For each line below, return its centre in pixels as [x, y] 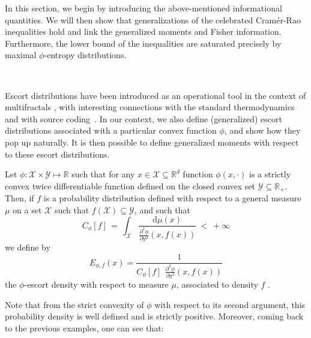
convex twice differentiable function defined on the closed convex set [130, 185]
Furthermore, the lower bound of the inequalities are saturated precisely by [143, 43]
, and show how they [262, 130]
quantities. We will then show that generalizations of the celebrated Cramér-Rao [153, 19]
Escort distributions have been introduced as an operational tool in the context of [155, 95]
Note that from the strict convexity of [74, 304]
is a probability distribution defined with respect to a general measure [172, 198]
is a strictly [270, 174]
